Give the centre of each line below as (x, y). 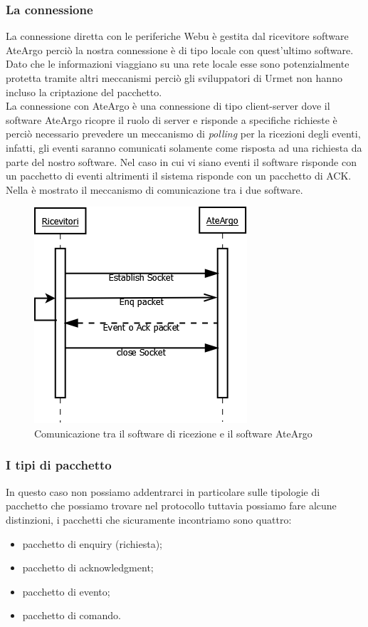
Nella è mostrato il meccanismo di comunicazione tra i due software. (154, 189)
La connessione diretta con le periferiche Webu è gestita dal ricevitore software (177, 36)
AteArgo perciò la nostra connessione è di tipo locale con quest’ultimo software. (180, 50)
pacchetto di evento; (66, 591)
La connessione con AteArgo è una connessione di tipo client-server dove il (168, 106)
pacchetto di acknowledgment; (88, 568)
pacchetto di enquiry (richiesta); (92, 543)
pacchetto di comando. (72, 615)
